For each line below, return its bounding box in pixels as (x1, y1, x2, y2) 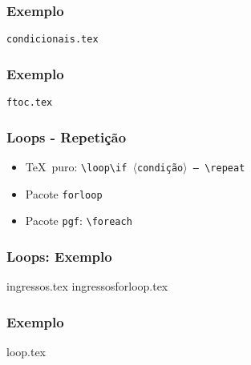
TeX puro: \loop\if (25, 158, 128, 174)
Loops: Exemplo (6, 246, 112, 266)
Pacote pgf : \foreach (25, 212, 132, 229)
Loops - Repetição (6, 126, 127, 146)
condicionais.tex (6, 34, 99, 46)
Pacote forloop (25, 185, 103, 202)
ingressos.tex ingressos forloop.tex (6, 278, 168, 295)
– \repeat (192, 162, 245, 174)
